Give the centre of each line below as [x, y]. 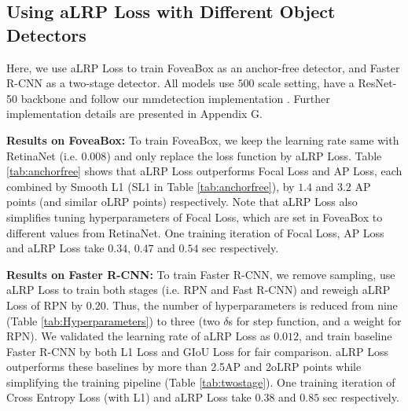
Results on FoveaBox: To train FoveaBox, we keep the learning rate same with [203, 139]
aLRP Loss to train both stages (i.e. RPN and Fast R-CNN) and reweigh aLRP [198, 290]
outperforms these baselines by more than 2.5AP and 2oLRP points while [184, 367]
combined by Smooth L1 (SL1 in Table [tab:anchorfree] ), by [151, 186]
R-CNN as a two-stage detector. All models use [120, 83]
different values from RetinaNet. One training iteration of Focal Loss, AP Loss [195, 232]
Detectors [46, 34]
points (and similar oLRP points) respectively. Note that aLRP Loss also [182, 202]
